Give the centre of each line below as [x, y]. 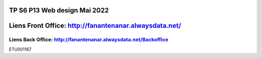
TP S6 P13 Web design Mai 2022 [59, 10]
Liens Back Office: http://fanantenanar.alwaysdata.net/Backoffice [89, 40]
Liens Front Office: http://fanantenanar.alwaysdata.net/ [95, 26]
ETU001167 [20, 49]
